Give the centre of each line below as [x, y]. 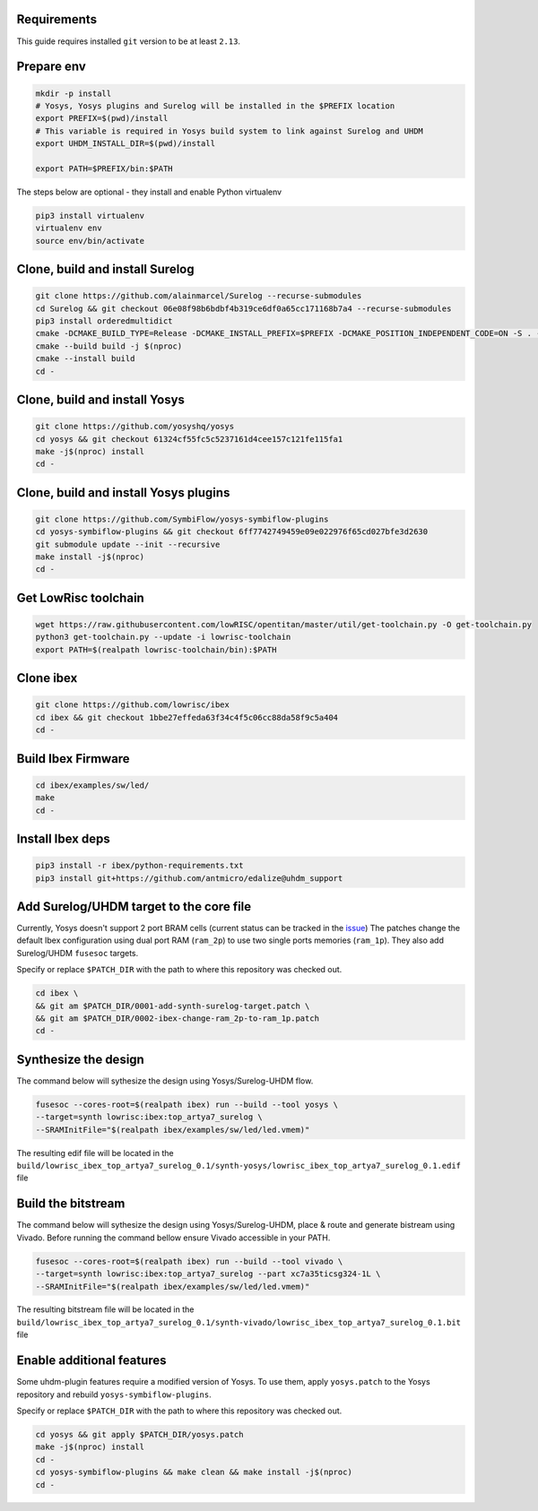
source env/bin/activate [90, 241]
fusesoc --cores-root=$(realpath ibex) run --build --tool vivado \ [189, 1261]
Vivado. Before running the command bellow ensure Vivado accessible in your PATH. [174, 1238]
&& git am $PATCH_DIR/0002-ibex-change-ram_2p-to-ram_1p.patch [178, 1019]
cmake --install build [85, 359]
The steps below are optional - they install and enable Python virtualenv [149, 192]
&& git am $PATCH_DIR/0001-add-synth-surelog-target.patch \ [173, 1006]
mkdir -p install [74, 93]
